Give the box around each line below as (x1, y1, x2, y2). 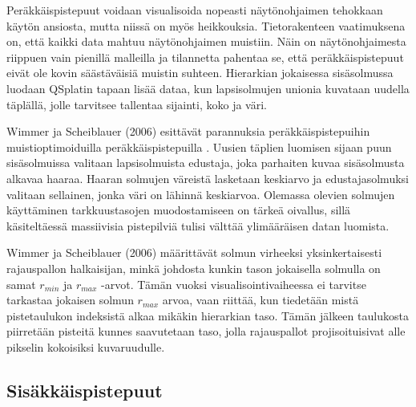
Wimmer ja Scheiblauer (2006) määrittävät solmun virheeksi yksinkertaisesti (6, 244, 382, 261)
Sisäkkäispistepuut (6, 377, 163, 402)
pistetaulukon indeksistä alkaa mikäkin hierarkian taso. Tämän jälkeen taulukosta (6, 307, 409, 324)
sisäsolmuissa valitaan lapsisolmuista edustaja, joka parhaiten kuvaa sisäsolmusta (6, 154, 405, 171)
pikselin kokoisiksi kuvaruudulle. (6, 338, 165, 355)
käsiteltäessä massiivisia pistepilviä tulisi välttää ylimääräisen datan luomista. (6, 217, 390, 234)
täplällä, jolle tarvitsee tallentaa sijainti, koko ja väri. (6, 96, 267, 112)
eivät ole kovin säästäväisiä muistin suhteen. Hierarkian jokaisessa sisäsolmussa (6, 64, 394, 81)
